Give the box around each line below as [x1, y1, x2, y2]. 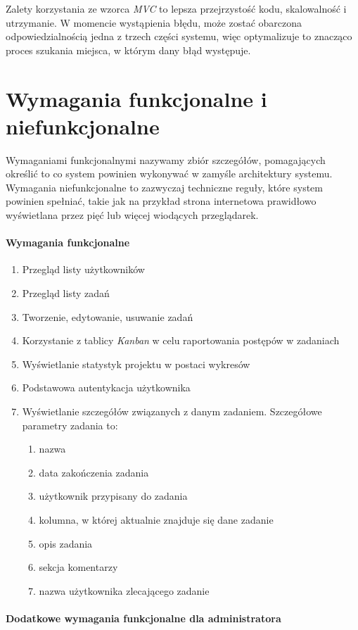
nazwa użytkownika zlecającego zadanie [39, 583, 210, 598]
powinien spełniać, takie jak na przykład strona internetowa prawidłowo [6, 194, 317, 208]
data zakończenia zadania [39, 465, 149, 479]
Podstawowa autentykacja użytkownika [22, 380, 191, 395]
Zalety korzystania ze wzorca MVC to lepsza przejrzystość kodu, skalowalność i [6, 1, 347, 15]
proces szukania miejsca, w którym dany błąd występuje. [6, 42, 251, 57]
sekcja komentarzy [39, 560, 118, 574]
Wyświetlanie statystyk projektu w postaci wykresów [22, 356, 250, 371]
